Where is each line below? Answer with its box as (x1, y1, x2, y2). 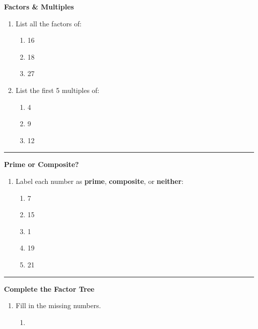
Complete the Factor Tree (4, 283, 95, 294)
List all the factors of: (15, 18, 82, 28)
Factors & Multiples (4, 1, 74, 11)
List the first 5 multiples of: (15, 84, 100, 95)
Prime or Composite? (4, 159, 79, 169)
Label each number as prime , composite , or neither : (15, 175, 184, 186)
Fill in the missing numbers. (15, 300, 101, 311)
